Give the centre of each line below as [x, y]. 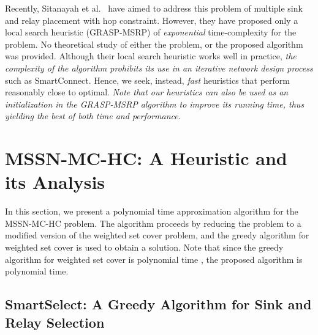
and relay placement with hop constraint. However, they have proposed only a [152, 20]
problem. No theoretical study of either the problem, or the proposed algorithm [154, 44]
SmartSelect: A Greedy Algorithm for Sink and [158, 304]
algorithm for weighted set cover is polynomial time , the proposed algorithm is [154, 259]
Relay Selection [55, 322]
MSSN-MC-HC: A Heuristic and [146, 158]
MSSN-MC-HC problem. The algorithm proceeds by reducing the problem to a [153, 223]
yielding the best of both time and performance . [93, 116]
